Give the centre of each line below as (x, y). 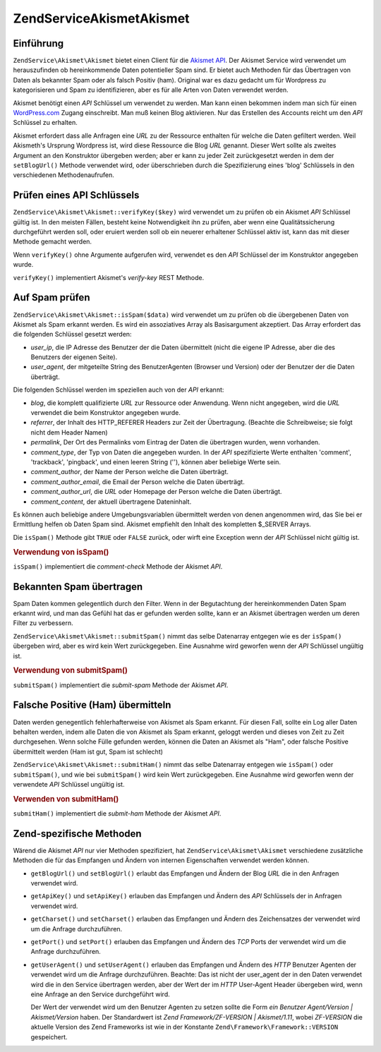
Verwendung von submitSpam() (71, 670)
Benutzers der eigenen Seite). (74, 357)
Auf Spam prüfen (52, 297)
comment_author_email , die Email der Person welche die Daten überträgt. (138, 482)
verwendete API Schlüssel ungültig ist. (69, 784)
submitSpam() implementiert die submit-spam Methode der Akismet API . (121, 685)
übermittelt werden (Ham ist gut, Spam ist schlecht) (88, 751)
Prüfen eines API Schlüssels (76, 195)
